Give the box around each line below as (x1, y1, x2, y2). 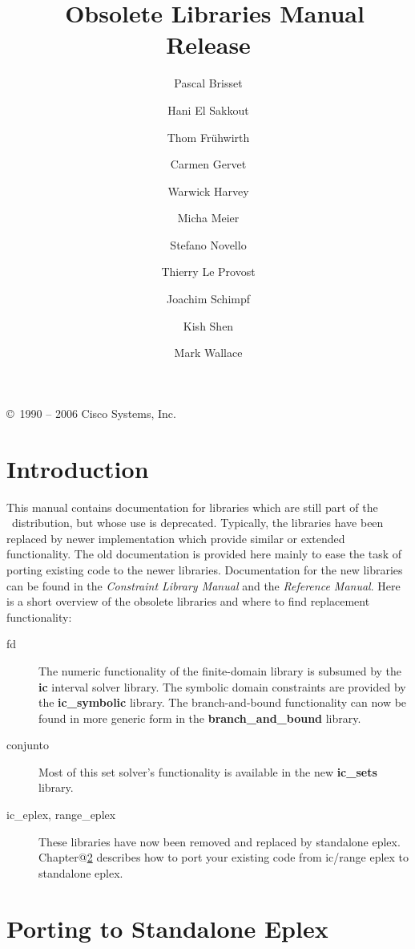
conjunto (6, 736, 49, 753)
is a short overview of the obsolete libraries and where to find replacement (6, 593, 370, 610)
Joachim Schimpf (166, 290, 251, 307)
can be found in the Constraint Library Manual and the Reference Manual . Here (6, 577, 401, 594)
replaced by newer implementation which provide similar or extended (6, 529, 345, 546)
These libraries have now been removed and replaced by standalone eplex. (38, 833, 401, 850)
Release (166, 28, 251, 61)
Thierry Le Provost (161, 263, 256, 280)
